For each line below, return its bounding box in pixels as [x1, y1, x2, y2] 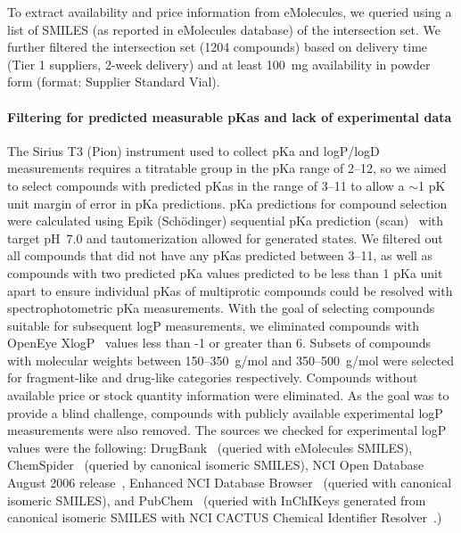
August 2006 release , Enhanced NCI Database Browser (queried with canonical [7, 473, 452, 492]
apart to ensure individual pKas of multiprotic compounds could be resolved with [7, 281, 453, 299]
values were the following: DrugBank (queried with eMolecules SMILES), [7, 438, 413, 456]
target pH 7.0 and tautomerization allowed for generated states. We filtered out [7, 228, 443, 247]
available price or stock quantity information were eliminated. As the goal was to [7, 386, 449, 405]
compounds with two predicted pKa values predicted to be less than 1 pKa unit [7, 263, 443, 282]
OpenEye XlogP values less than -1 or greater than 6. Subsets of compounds [7, 333, 432, 352]
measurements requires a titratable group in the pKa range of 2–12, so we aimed [7, 159, 447, 177]
